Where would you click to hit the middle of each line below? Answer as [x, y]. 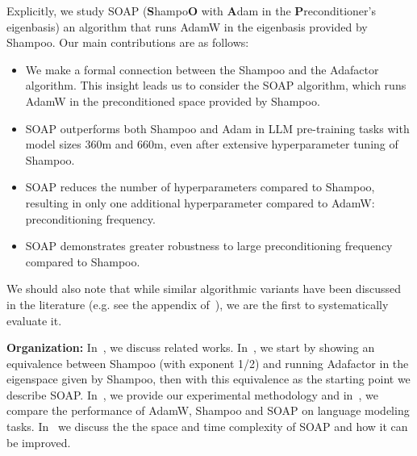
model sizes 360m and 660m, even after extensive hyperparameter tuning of [212, 144]
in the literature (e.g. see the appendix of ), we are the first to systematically [198, 304]
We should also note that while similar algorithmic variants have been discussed [204, 289]
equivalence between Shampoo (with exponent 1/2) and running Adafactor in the [208, 363]
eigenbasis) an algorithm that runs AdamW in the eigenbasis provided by [187, 26]
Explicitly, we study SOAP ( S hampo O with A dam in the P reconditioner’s [191, 10]
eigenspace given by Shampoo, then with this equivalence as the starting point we [208, 379]
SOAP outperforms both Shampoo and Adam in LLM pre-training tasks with [217, 128]
